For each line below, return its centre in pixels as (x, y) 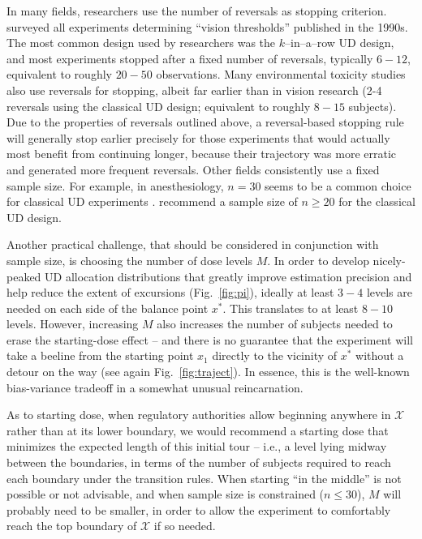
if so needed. (185, 526)
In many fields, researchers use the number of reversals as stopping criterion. (197, 11)
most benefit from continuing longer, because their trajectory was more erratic (202, 154)
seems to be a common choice (338, 185)
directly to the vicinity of (275, 355)
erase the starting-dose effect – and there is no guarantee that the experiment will (210, 339)
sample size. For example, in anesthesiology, (115, 185)
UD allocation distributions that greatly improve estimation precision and (228, 276)
